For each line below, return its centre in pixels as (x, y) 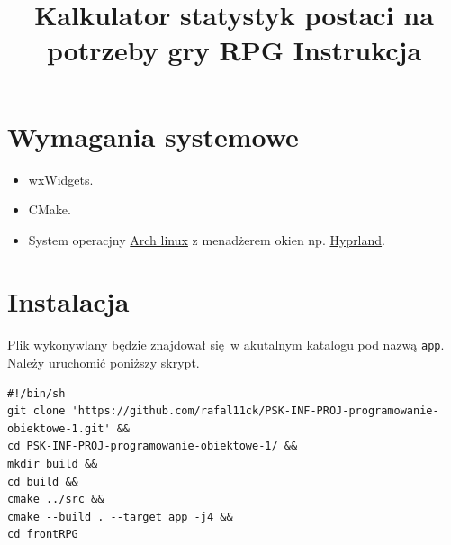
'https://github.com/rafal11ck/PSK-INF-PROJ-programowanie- (255, 411)
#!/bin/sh (36, 393)
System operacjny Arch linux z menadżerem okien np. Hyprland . (207, 239)
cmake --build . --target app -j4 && (120, 517)
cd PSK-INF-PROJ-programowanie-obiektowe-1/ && (153, 446)
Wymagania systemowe (153, 136)
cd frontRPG (43, 535)
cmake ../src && (56, 500)
